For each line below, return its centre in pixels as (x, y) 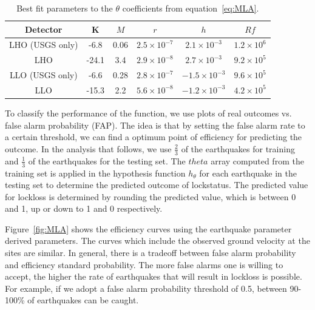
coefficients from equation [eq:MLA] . (191, 8)
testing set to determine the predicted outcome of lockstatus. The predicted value (157, 185)
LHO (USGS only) (44, 45)
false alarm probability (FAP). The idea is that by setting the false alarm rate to (155, 125)
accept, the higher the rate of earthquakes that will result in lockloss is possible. (154, 276)
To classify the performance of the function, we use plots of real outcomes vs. (148, 113)
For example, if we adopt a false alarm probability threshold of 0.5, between (146, 288)
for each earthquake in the (248, 173)
